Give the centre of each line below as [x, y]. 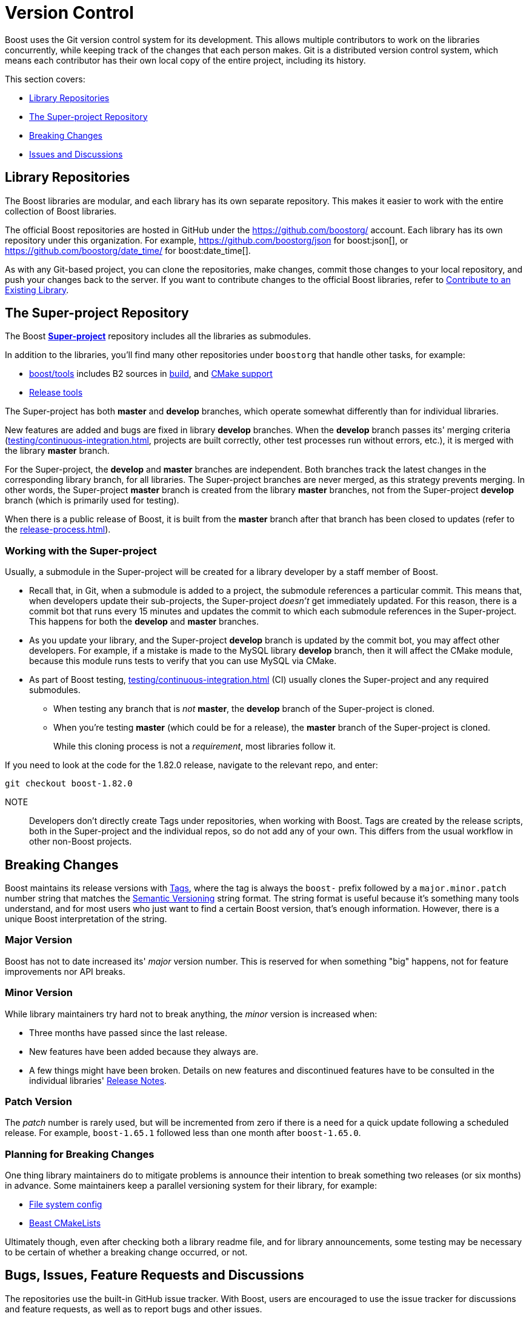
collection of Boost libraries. [61, 211]
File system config [66, 1204]
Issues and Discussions [76, 154]
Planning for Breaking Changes [80, 1154]
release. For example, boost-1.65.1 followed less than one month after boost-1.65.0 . [183, 1133]
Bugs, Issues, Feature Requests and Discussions [155, 1275]
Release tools [56, 393]
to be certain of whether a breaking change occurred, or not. [126, 1252]
